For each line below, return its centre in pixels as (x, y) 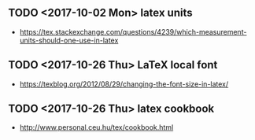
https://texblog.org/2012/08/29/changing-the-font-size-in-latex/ (124, 84)
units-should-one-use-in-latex (69, 40)
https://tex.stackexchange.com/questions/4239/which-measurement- (133, 31)
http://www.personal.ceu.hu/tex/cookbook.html (96, 127)
